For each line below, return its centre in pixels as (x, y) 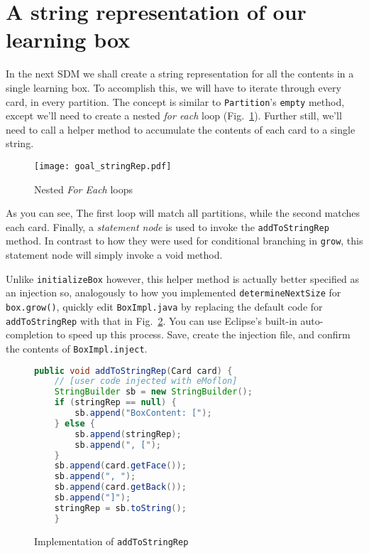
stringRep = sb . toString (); (120, 508)
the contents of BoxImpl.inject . (77, 348)
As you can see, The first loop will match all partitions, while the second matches (183, 213)
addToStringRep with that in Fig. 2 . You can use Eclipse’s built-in (152, 320)
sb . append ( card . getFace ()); (120, 466)
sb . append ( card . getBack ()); (120, 487)
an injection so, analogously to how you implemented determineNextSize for (174, 292)
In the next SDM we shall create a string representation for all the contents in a (180, 74)
